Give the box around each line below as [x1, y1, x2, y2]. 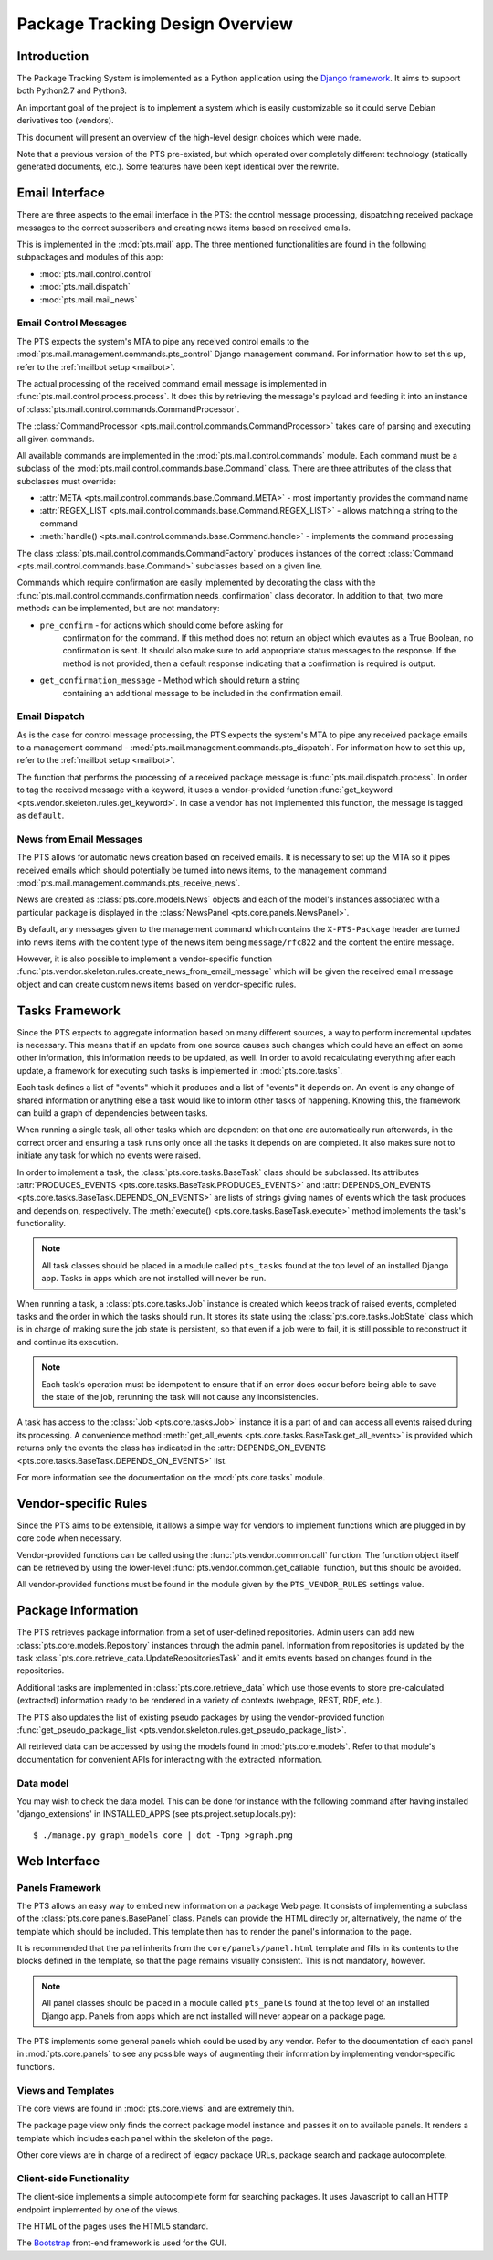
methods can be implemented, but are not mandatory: [16, 603, 220, 614]
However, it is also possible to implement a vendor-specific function [16, 953, 273, 964]
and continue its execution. [16, 1336, 119, 1347]
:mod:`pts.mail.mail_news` [39, 293, 138, 305]
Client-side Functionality [16, 2171, 130, 2184]
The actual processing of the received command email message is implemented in [16, 377, 328, 388]
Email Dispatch [16, 710, 86, 723]
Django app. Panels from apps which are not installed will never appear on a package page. [41, 2011, 386, 2021]
